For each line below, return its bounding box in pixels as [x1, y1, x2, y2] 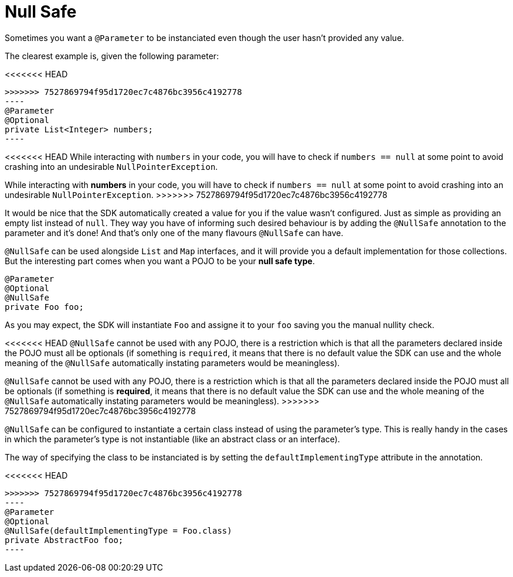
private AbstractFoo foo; [5, 535, 124, 545]
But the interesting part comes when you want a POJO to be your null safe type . [5, 255, 315, 266]
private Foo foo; [5, 302, 84, 312]
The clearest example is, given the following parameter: [5, 50, 219, 61]
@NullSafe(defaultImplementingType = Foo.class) [5, 525, 232, 535]
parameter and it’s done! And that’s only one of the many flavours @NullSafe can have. [5, 227, 344, 238]
